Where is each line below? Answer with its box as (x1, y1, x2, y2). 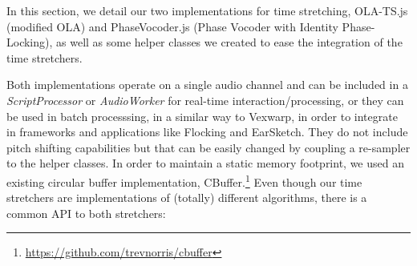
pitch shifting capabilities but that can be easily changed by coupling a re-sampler (6, 139, 411, 155)
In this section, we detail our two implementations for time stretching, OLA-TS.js (6, 2, 408, 18)
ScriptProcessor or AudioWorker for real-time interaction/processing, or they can (6, 91, 404, 108)
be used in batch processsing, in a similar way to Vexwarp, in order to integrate (6, 107, 398, 124)
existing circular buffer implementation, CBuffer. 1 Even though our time (6, 171, 362, 190)
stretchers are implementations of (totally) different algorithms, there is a (6, 189, 367, 206)
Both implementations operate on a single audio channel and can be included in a (6, 76, 408, 93)
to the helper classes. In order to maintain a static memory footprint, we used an (6, 155, 404, 171)
